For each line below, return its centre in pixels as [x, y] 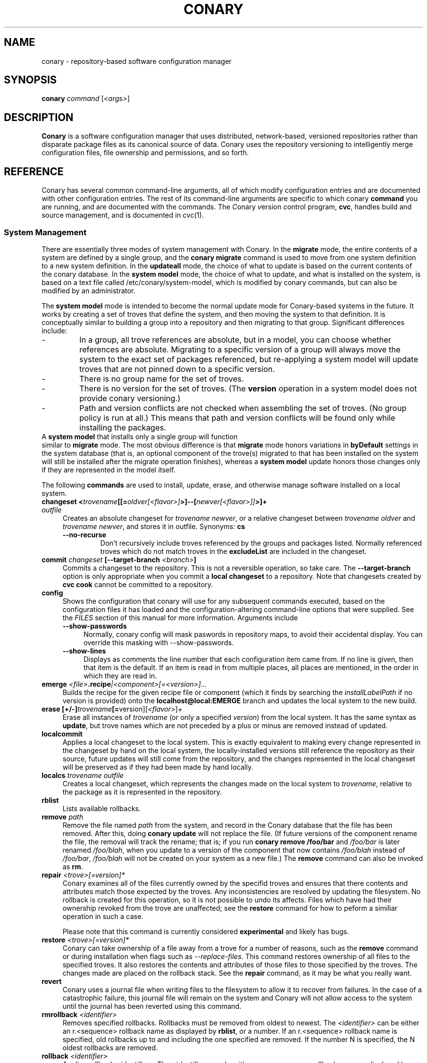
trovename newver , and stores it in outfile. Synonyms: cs [154, 526]
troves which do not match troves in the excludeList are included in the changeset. [233, 551]
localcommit [62, 734]
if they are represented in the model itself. [108, 470]
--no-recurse [84, 534]
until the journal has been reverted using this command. [152, 1006]
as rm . [73, 866]
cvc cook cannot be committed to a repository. [138, 584]
